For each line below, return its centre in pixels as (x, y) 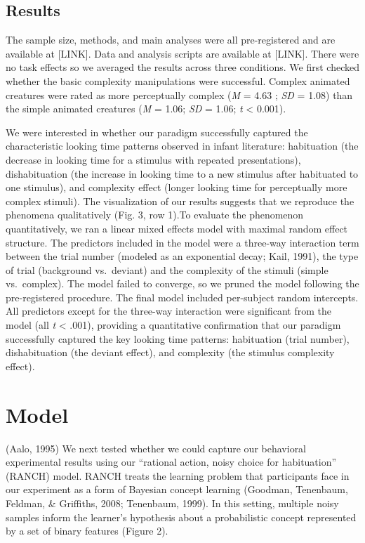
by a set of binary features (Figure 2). (87, 531)
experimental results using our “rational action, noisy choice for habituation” (171, 462)
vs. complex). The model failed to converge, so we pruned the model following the (182, 283)
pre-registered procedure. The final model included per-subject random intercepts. (182, 297)
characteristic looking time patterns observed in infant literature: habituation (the (182, 146)
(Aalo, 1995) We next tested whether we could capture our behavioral (156, 448)
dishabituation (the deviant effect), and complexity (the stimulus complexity (170, 352)
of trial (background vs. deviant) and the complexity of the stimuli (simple (167, 269)
